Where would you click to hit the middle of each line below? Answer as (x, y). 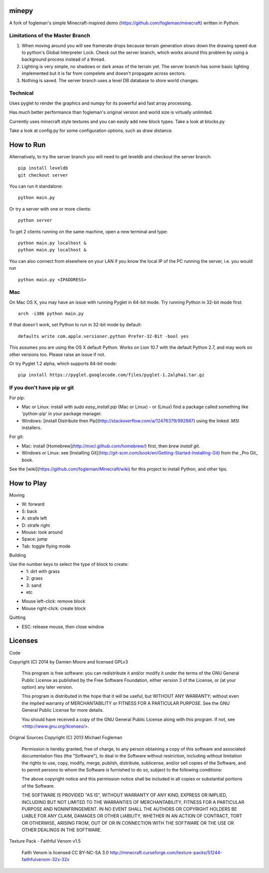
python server (35, 220)
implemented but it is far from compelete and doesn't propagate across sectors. (104, 73)
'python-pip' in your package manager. (62, 414)
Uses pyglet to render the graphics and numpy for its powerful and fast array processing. (101, 103)
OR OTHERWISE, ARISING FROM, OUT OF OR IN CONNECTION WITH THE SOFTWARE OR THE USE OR (128, 823)
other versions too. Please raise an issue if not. (57, 354)
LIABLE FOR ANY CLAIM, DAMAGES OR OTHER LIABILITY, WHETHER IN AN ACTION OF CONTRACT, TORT (132, 816)
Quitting (17, 618)
